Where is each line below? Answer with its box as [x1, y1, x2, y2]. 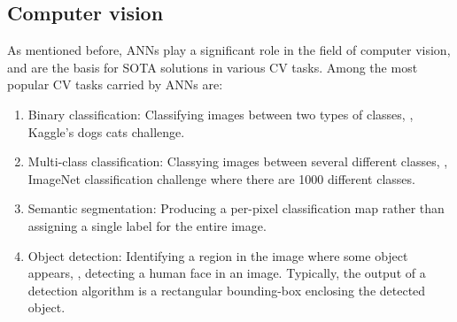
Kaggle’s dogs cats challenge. [27, 122, 185, 141]
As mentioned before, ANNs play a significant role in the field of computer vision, [7, 41, 451, 59]
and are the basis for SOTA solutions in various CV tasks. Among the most [7, 57, 418, 76]
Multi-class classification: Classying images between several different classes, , [27, 152, 448, 171]
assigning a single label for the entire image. [27, 216, 267, 234]
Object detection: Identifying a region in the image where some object [27, 246, 408, 264]
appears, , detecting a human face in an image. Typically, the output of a [27, 264, 426, 282]
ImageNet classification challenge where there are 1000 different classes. [27, 169, 415, 188]
